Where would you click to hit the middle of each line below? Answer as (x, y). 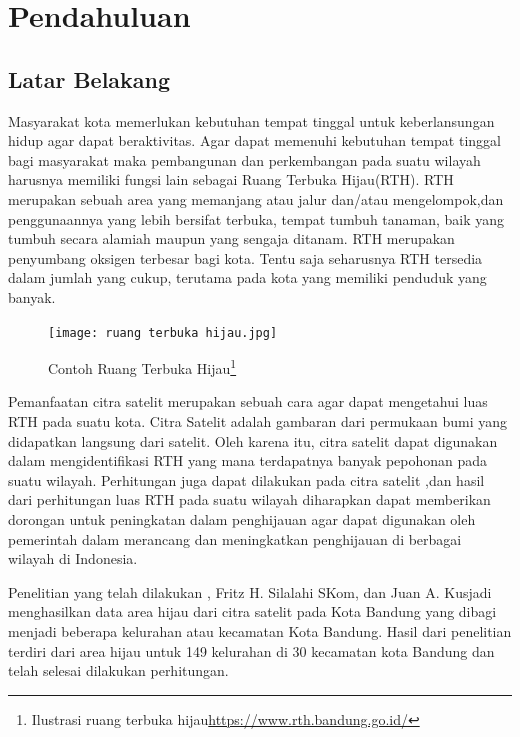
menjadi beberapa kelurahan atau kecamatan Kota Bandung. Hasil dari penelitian (260, 630)
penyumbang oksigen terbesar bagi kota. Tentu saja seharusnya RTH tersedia (245, 257)
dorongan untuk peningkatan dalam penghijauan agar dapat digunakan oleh (242, 518)
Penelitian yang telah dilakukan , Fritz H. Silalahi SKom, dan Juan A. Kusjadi (250, 591)
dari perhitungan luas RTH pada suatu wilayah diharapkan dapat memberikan (249, 499)
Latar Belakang (89, 78)
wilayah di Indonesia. (73, 558)
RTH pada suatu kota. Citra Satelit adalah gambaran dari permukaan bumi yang (258, 421)
